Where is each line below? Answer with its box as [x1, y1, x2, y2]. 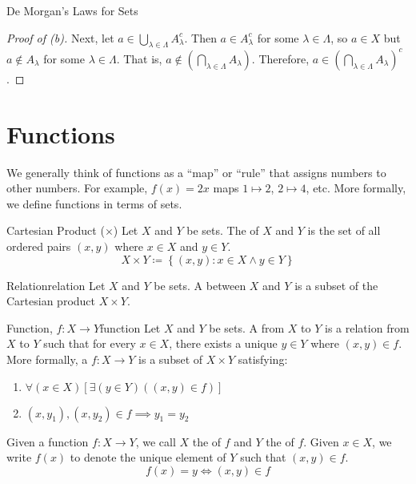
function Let [100, 319, 161, 336]
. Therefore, [251, 50, 310, 67]
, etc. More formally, [306, 179, 406, 196]
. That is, [116, 50, 162, 67]
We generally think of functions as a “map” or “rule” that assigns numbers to [6, 163, 386, 180]
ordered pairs [6, 237, 71, 254]
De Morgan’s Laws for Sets [6, 2, 138, 18]
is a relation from [325, 319, 410, 336]
